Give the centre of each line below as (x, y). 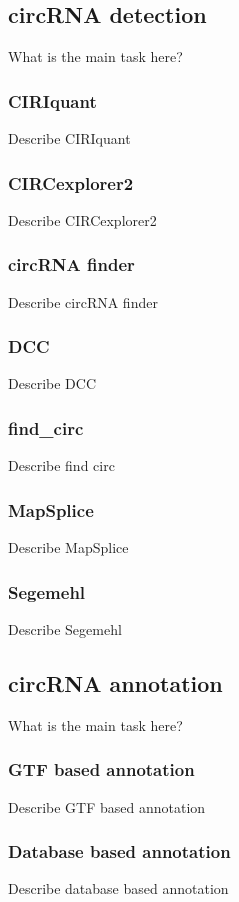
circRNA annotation (115, 682)
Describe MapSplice (68, 547)
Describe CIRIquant (69, 138)
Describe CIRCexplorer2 (82, 219)
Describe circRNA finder (83, 301)
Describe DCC (52, 383)
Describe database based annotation (118, 888)
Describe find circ (61, 465)
